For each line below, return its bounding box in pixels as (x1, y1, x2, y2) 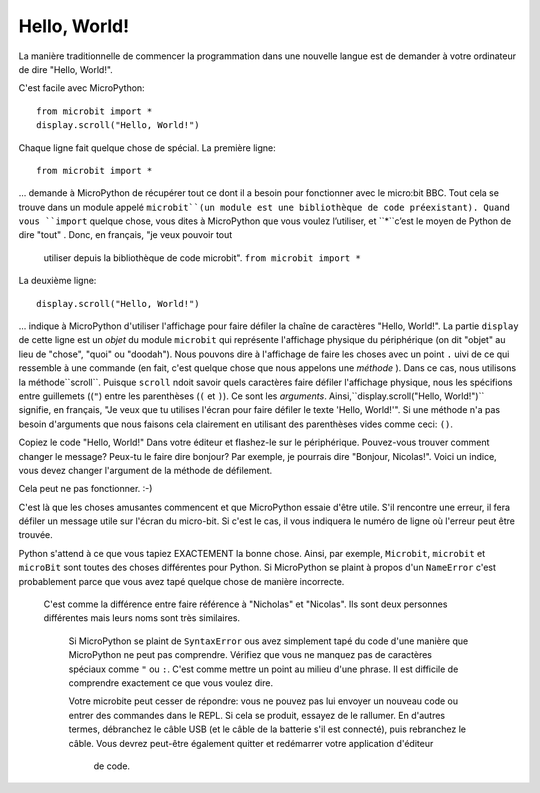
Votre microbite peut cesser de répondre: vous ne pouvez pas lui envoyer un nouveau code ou (68, 695, 459, 707)
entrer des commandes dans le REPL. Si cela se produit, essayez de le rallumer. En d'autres (68, 709, 445, 721)
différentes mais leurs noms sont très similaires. (43, 612, 240, 624)
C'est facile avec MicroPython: (18, 82, 145, 94)
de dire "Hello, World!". (18, 63, 114, 75)
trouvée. (18, 529, 54, 541)
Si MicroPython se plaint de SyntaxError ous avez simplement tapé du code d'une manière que (68, 635, 469, 647)
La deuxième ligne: (18, 275, 97, 287)
